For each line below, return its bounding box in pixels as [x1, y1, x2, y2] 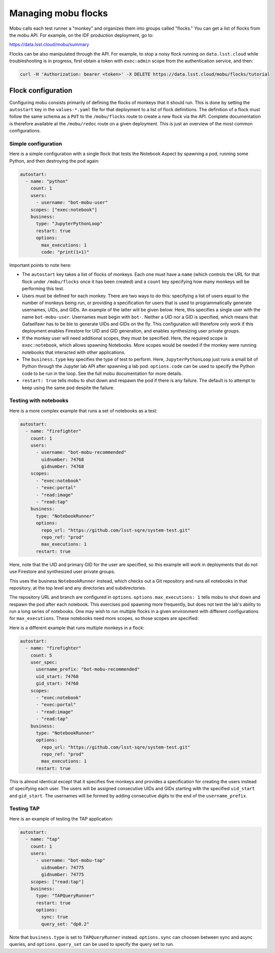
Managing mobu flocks [9, 8, 108, 19]
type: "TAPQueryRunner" [36, 893, 95, 899]
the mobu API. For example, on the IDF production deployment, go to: [9, 32, 154, 38]
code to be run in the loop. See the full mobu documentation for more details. [22, 370, 183, 376]
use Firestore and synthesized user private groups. [9, 568, 116, 575]
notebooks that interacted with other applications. [22, 349, 126, 355]
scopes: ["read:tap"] [30, 879, 84, 884]
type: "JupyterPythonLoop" [36, 221, 103, 227]
